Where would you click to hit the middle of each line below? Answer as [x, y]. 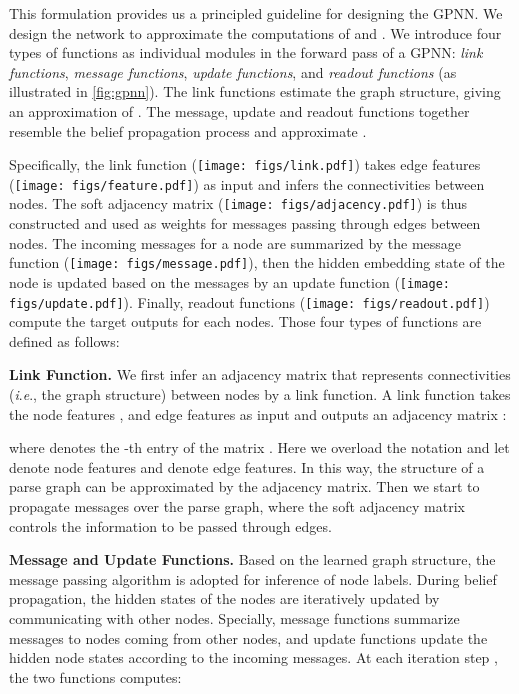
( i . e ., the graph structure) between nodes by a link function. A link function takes [260, 394]
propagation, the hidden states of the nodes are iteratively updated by [224, 598]
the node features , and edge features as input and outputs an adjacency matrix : [258, 413]
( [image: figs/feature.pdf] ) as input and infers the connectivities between [247, 183]
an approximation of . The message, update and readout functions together [239, 110]
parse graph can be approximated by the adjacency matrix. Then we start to [244, 486]
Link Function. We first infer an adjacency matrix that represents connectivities [260, 374]
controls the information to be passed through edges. [170, 525]
